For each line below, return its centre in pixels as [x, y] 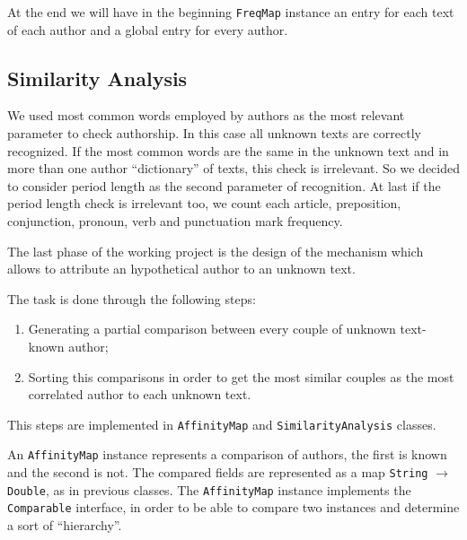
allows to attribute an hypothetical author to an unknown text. [181, 269]
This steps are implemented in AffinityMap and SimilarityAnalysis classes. [222, 424]
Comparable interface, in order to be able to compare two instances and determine [233, 507]
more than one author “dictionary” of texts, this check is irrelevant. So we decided [234, 168]
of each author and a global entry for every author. [148, 29]
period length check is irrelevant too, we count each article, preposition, [204, 203]
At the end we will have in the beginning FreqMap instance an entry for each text [231, 12]
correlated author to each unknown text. [140, 394]
